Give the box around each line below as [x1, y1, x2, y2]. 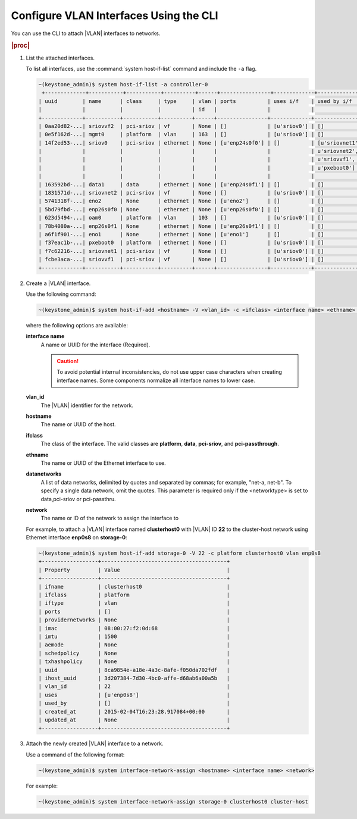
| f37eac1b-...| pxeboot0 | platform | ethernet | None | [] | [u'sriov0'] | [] [38, 239, 324, 246]
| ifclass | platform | [38, 592, 230, 598]
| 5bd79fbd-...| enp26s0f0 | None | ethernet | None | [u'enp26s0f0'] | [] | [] [38, 206, 324, 212]
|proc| [11, 42, 30, 50]
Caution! [57, 358, 79, 365]
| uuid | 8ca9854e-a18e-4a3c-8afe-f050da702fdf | [38, 667, 230, 673]
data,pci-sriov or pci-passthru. [40, 495, 116, 502]
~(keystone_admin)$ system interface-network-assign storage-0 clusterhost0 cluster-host [38, 798, 309, 805]
